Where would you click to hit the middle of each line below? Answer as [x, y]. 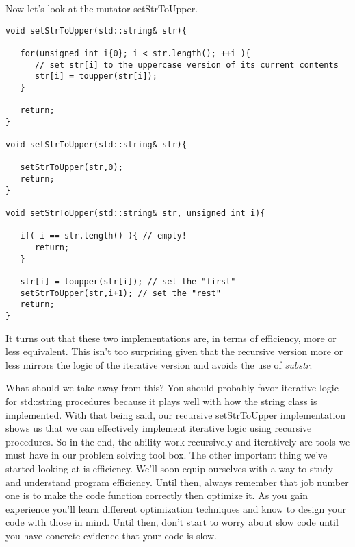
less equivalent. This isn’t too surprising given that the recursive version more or [174, 351]
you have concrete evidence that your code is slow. [111, 535]
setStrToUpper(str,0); [71, 168]
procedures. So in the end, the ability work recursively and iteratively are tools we [178, 441]
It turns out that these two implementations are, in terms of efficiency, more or [171, 338]
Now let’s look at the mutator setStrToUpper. [102, 8]
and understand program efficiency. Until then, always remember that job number [177, 482]
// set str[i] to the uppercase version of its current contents [186, 65]
